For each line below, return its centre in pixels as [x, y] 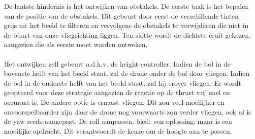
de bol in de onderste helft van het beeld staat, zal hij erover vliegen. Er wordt [123, 82]
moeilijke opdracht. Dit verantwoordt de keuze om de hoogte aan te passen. [118, 130]
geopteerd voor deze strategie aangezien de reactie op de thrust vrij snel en [117, 92]
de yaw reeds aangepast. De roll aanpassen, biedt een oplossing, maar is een [118, 121]
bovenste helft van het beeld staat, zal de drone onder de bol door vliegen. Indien [127, 73]
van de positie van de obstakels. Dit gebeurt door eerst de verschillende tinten [121, 15]
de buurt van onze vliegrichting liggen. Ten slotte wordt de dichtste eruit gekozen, [127, 35]
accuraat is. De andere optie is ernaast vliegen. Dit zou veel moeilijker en [114, 102]
